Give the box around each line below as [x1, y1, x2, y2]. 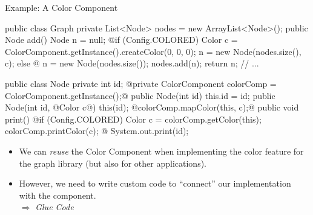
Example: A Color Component [5, 1, 118, 13]
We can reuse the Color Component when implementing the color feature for [19, 144, 304, 157]
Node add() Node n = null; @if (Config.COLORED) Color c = [5, 33, 238, 46]
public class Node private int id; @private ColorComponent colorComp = [5, 77, 277, 89]
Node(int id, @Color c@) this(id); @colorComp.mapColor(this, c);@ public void [5, 101, 299, 114]
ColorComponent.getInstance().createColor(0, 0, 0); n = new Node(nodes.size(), [5, 45, 301, 57]
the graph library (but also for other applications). [19, 156, 206, 169]
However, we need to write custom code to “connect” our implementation [19, 177, 291, 190]
